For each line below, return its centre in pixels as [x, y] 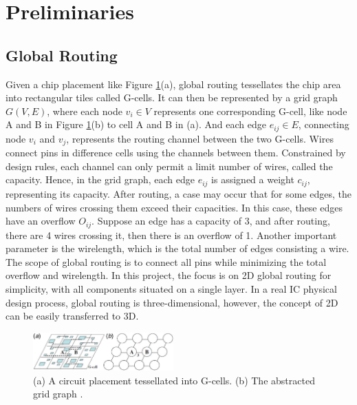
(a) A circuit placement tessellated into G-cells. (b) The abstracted [174, 380]
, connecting [324, 124]
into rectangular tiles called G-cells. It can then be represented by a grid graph [172, 97]
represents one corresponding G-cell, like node [250, 111]
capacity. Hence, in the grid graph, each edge [100, 179]
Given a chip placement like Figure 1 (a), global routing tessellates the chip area [173, 84]
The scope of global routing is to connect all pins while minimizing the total [166, 261]
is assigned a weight [253, 179]
